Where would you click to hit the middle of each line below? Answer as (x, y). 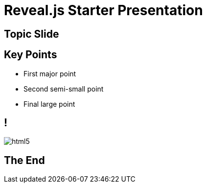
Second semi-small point (64, 89)
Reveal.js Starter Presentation (103, 10)
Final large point (49, 104)
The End (24, 160)
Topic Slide (32, 34)
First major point (50, 73)
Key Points (31, 55)
